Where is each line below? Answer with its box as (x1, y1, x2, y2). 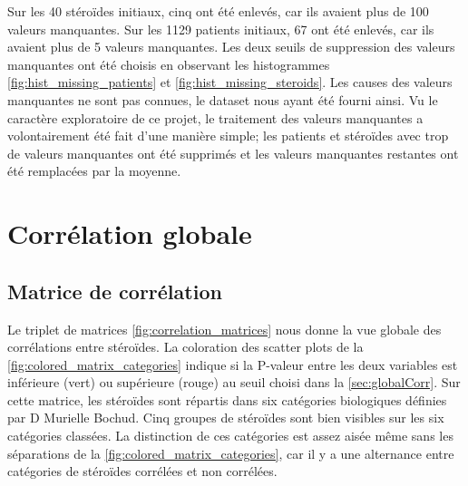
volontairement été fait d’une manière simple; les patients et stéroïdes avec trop (7, 126, 449, 145)
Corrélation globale (7, 215, 252, 252)
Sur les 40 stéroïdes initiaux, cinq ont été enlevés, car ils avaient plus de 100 (7, 2, 429, 20)
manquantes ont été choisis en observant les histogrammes (7, 54, 330, 73)
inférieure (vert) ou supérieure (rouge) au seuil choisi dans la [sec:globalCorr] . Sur (7, 373, 461, 392)
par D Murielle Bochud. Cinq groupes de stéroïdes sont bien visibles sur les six (7, 408, 444, 427)
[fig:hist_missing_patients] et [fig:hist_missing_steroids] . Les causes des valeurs (7, 73, 453, 92)
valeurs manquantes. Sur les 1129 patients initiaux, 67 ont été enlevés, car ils (7, 19, 434, 38)
